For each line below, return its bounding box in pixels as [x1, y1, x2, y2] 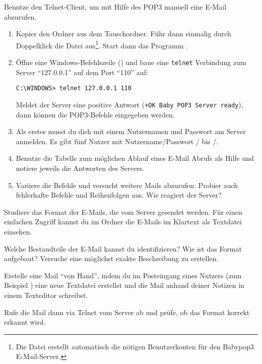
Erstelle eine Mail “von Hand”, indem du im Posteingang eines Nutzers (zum [4, 270, 242, 280]
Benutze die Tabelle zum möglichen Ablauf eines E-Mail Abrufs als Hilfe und [16, 153, 254, 163]
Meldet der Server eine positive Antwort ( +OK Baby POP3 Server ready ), [16, 99, 243, 109]
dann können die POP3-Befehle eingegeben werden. [16, 109, 175, 119]
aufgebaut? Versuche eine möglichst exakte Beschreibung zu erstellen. [4, 253, 219, 264]
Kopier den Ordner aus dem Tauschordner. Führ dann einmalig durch [16, 28, 231, 39]
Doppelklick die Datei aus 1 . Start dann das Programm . [16, 38, 188, 50]
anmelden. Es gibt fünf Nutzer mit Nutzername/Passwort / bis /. [16, 136, 219, 146]
